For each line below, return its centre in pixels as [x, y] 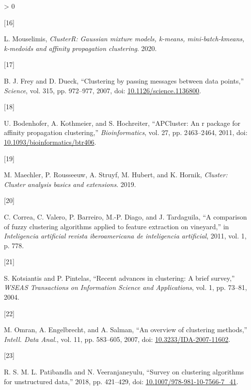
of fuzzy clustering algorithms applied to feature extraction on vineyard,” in [117, 226]
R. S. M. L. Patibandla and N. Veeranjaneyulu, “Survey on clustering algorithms [124, 372]
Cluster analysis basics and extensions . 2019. [70, 184]
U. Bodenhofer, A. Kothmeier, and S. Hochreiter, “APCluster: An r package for [122, 123]
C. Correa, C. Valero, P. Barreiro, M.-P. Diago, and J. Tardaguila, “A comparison [125, 216]
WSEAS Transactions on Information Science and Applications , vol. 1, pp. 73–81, [125, 287]
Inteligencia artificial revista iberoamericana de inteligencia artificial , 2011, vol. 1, [125, 236]
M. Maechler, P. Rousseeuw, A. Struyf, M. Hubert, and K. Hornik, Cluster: [116, 175]
